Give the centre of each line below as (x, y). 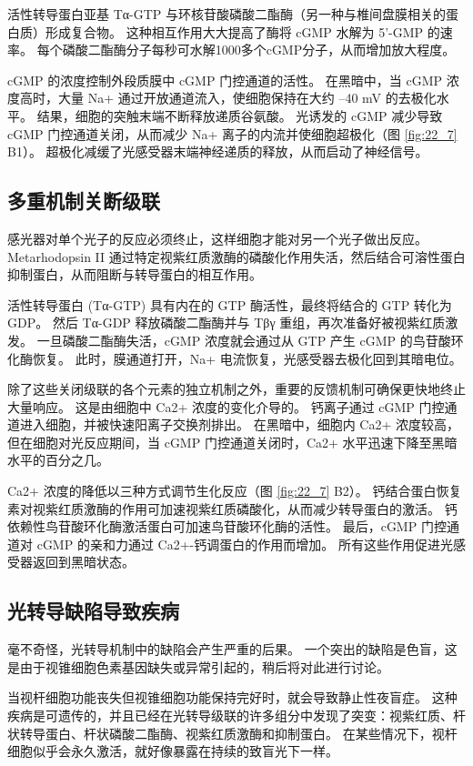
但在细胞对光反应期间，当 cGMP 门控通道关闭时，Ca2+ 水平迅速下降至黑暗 (232, 442)
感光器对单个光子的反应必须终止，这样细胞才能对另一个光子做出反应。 (217, 238)
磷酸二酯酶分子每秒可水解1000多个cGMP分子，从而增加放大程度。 (259, 50)
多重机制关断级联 (84, 201)
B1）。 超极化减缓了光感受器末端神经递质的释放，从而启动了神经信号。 (218, 151)
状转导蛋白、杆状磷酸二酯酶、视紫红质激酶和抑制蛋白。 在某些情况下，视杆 (232, 733)
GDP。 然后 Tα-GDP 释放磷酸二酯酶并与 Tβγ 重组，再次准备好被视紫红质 (226, 323)
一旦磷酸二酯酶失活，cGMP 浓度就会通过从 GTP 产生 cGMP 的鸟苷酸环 (250, 340)
